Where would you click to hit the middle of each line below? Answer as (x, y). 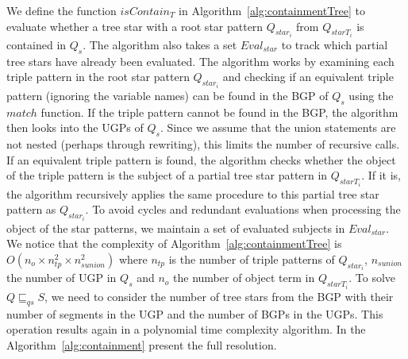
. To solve (372, 278)
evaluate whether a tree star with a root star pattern (135, 26)
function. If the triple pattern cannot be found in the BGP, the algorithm (219, 112)
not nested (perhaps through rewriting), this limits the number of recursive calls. (203, 144)
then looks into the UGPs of (75, 127)
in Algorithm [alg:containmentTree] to (272, 10)
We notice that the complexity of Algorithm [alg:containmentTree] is (174, 243)
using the (371, 95)
